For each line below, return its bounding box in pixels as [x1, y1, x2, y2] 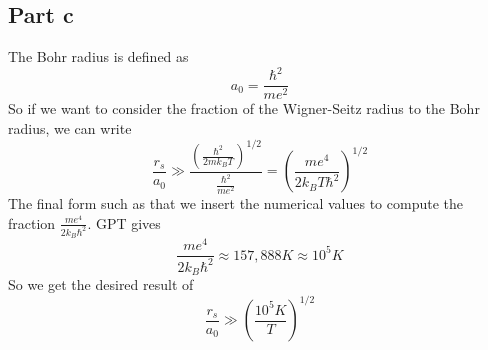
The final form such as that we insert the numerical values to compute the [8, 193, 463, 214]
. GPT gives [87, 212, 161, 233]
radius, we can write [8, 117, 132, 138]
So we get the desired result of [8, 273, 194, 294]
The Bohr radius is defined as [8, 46, 189, 67]
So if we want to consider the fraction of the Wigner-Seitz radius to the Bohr [8, 98, 480, 119]
